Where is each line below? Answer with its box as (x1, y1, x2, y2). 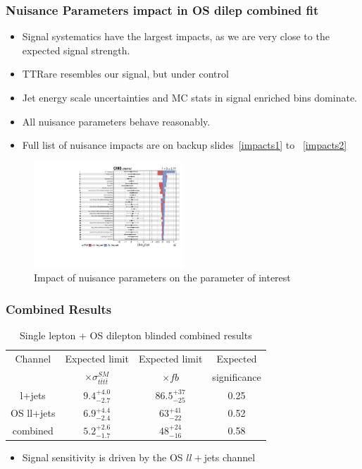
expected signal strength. (22, 42, 130, 57)
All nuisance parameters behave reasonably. (22, 114, 211, 128)
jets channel (204, 450, 256, 465)
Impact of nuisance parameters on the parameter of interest (34, 270, 291, 285)
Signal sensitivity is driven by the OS (22, 450, 183, 465)
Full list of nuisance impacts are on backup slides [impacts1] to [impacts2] (22, 138, 347, 152)
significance (212, 369, 261, 384)
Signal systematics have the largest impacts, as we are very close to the (22, 29, 330, 44)
